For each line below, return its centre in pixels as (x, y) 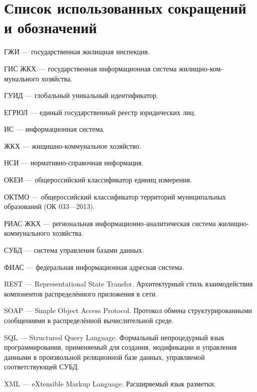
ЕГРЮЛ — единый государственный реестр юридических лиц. (100, 112)
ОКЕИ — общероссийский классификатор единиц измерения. (98, 180)
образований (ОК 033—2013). (50, 206)
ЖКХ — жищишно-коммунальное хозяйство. (73, 145)
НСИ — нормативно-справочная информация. (74, 163)
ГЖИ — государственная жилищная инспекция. (77, 52)
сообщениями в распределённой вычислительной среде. (89, 320)
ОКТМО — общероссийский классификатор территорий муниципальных (115, 196)
